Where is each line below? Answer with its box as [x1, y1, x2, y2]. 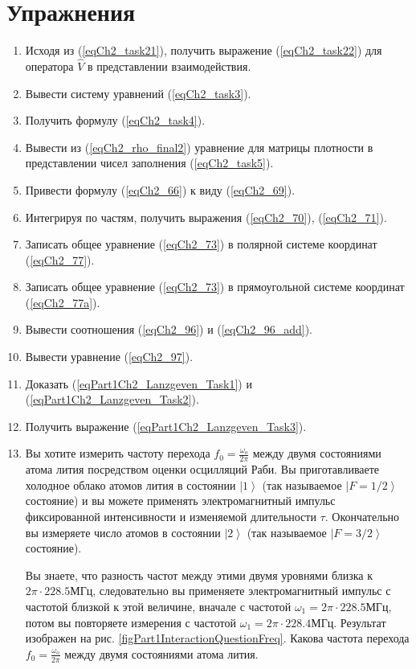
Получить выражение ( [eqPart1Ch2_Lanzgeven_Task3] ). [25, 417, 307, 434]
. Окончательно [324, 508, 400, 525]
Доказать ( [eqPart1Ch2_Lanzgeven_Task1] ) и [25, 375, 252, 392]
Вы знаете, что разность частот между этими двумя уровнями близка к [25, 566, 373, 583]
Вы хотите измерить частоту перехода [25, 445, 210, 462]
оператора [25, 57, 74, 74]
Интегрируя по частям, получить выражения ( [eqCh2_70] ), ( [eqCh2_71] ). [25, 208, 387, 225]
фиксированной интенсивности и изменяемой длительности [25, 508, 316, 525]
